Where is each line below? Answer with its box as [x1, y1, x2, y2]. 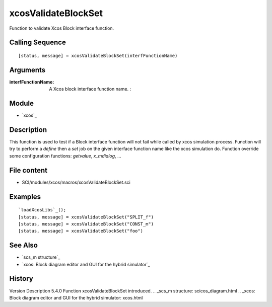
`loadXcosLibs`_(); [18, 207, 66, 213]
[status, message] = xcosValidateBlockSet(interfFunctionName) [18, 53, 178, 58]
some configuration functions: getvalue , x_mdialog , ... [9, 152, 121, 159]
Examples [9, 192, 41, 201]
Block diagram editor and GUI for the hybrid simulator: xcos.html [9, 294, 143, 300]
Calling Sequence [9, 38, 66, 47]
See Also [9, 241, 38, 250]
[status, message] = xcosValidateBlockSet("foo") [18, 228, 144, 234]
